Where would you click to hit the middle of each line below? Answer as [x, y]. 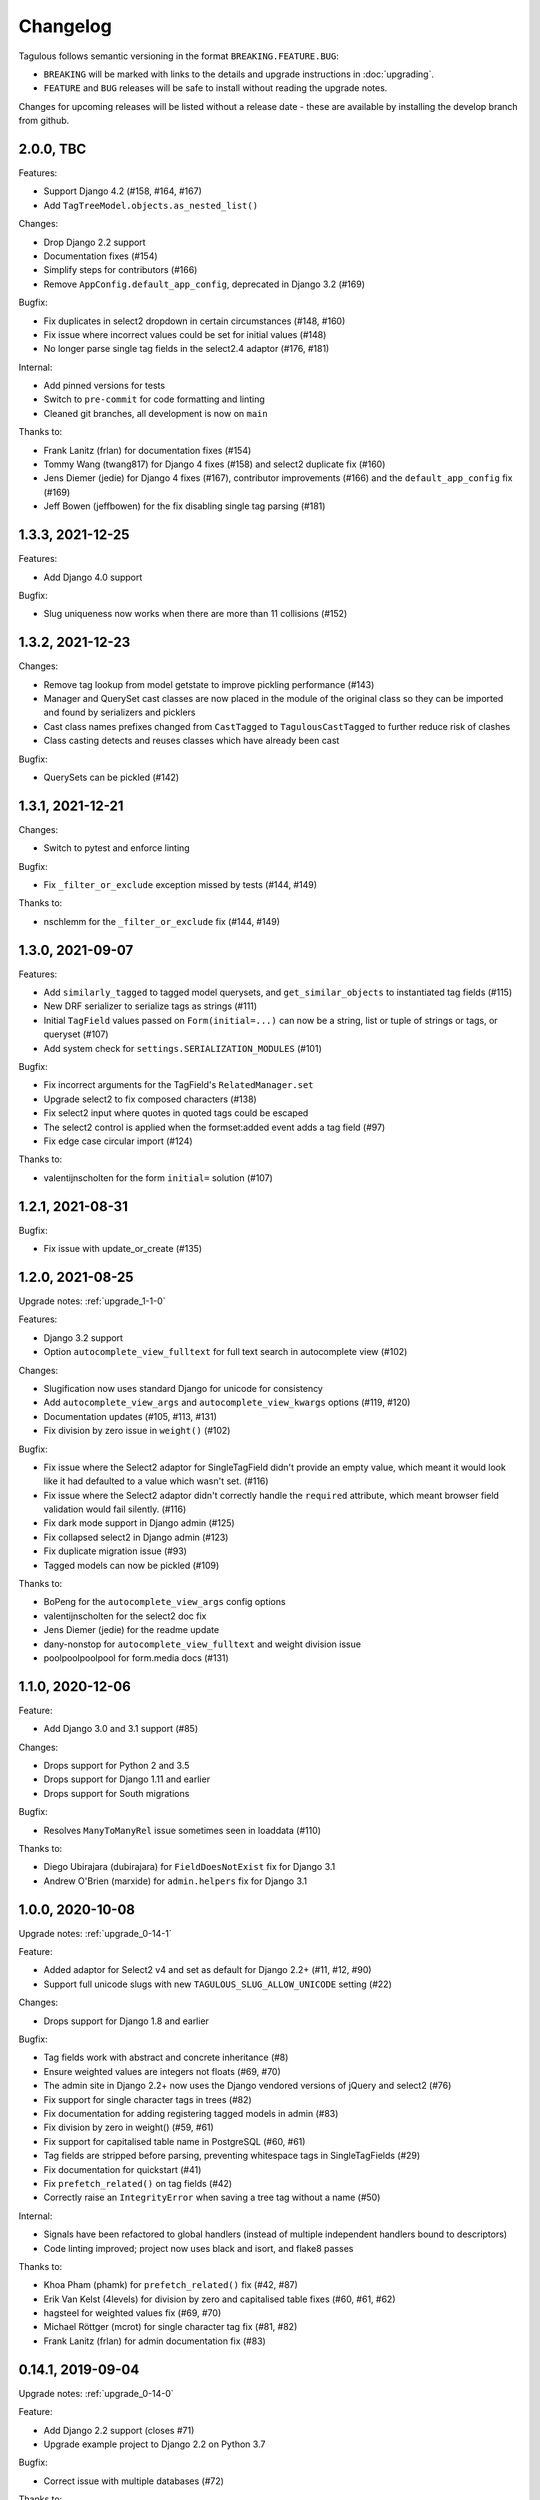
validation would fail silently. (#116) [115, 1509]
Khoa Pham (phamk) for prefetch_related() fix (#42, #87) [171, 2285]
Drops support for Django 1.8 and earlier [126, 2021]
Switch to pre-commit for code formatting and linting [154, 399]
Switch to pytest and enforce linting [116, 848]
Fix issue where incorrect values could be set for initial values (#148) [185, 334]
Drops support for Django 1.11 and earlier [126, 1779]
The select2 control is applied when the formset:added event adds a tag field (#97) [214, 1127]
